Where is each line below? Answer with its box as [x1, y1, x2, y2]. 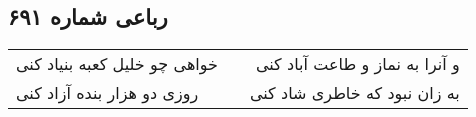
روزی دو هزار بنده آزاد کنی [16, 81, 199, 105]
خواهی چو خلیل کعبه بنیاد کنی [16, 52, 218, 76]
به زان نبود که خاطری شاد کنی [249, 81, 460, 105]
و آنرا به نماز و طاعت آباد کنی [255, 52, 460, 76]
